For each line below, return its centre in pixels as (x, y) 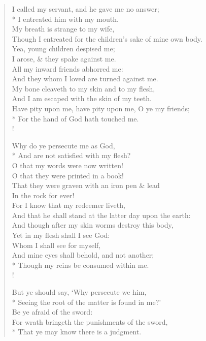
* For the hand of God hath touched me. (75, 118)
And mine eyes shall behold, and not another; (83, 255)
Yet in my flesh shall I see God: (61, 235)
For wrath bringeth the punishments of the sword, (90, 321)
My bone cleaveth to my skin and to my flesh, (83, 88)
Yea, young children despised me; (63, 49)
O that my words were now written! (67, 165)
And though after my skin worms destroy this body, (93, 225)
